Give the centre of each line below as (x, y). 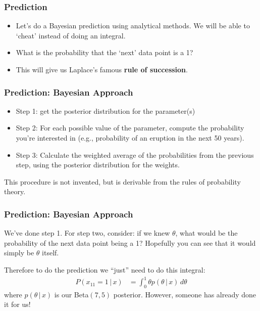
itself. (50, 253)
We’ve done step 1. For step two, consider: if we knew (87, 233)
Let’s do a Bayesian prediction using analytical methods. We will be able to (133, 26)
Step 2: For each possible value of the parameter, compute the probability (130, 128)
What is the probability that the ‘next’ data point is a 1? (105, 52)
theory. (15, 191)
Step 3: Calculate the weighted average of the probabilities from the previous (135, 154)
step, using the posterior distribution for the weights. (98, 165)
